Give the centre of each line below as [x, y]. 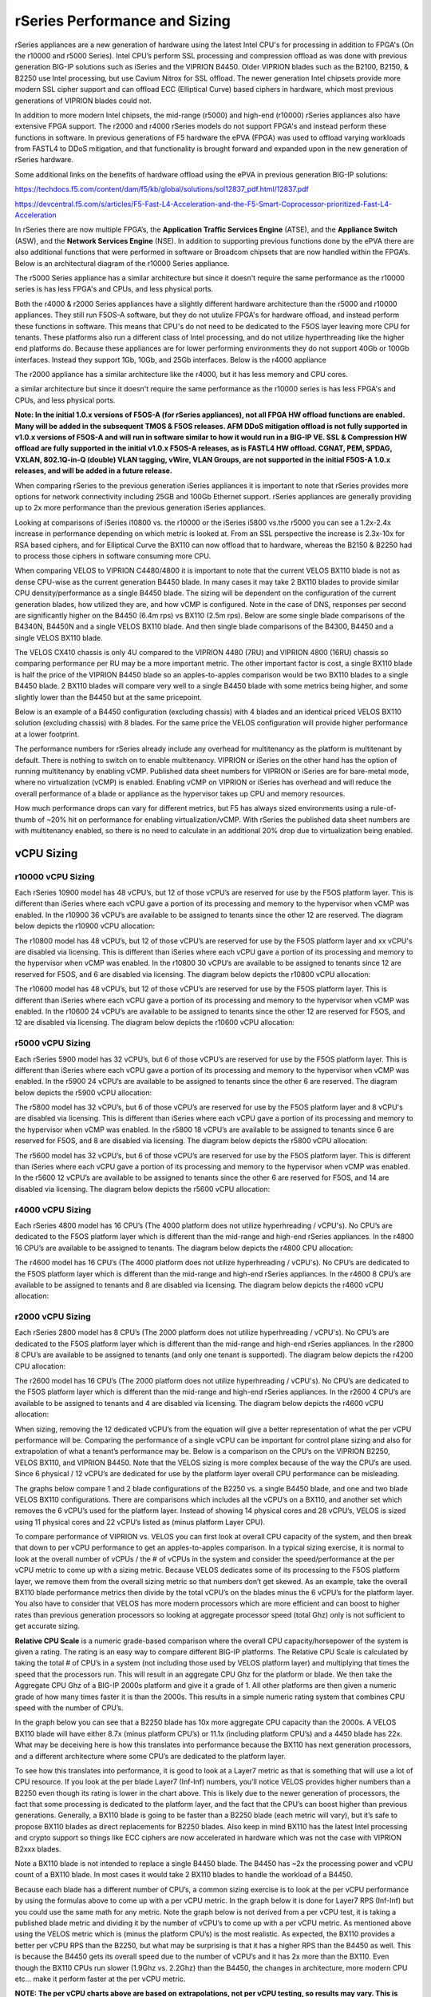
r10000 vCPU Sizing [55, 876]
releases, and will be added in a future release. [94, 470]
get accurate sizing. [47, 1626]
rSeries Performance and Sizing [123, 21]
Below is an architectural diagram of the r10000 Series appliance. [122, 263]
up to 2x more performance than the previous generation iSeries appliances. [140, 508]
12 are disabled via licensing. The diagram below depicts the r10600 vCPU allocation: [155, 1022]
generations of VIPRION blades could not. [83, 101]
